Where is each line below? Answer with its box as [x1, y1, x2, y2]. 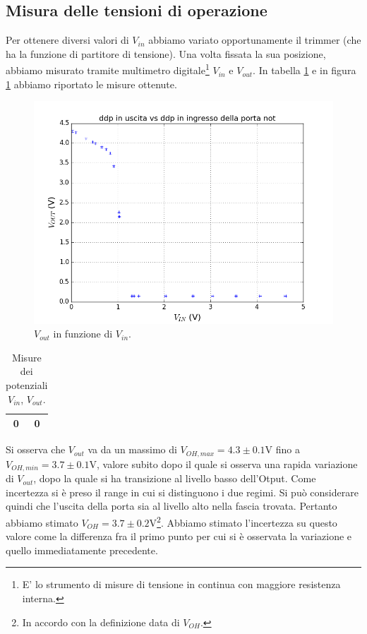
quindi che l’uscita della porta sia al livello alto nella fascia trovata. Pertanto [6, 498, 337, 513]
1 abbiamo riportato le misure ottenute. [6, 76, 177, 91]
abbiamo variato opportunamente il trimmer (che [148, 32, 361, 47]
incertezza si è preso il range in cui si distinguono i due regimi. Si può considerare [6, 484, 359, 499]
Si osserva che [6, 442, 66, 457]
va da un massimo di [88, 442, 177, 457]
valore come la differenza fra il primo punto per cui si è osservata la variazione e [6, 529, 352, 544]
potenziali [6, 377, 48, 392]
